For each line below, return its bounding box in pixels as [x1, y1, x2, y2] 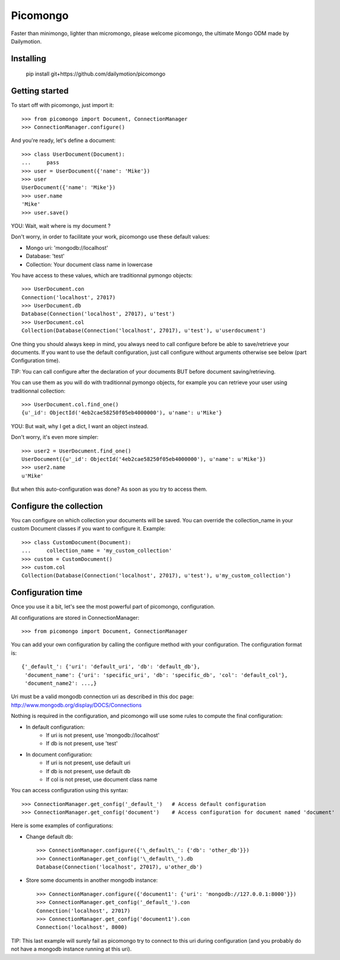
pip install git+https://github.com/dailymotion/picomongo [26, 70, 166, 77]
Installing [11, 54, 47, 64]
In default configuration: [26, 723, 85, 730]
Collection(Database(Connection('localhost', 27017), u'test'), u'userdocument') [21, 327, 266, 334]
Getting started [11, 86, 69, 96]
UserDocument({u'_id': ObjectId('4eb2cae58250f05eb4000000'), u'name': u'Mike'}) [21, 456, 266, 462]
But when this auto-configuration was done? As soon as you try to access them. [11, 485, 207, 493]
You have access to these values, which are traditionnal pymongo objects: [11, 271, 193, 279]
